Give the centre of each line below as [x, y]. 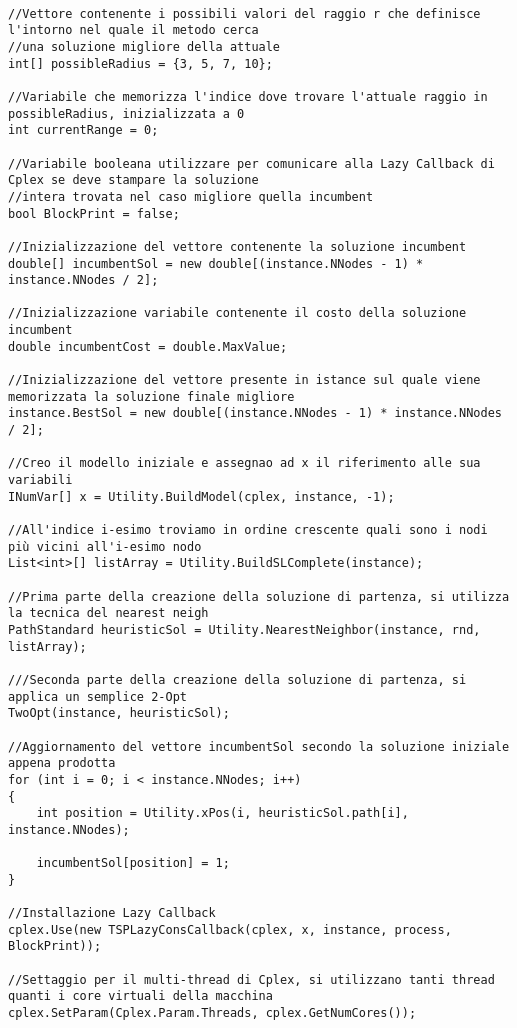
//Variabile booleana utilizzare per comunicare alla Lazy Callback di [251, 163]
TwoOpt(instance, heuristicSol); [119, 713]
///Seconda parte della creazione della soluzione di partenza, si [237, 679]
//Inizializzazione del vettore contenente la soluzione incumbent [237, 246]
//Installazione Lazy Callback [112, 913]
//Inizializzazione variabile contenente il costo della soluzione [237, 313]
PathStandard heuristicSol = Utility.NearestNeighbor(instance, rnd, [244, 629]
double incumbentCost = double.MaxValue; [148, 346]
